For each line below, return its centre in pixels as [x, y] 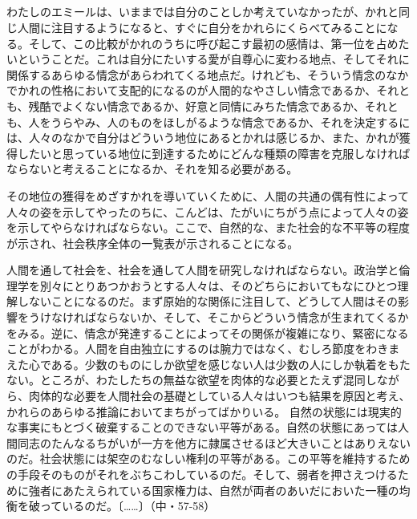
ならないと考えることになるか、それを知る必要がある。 [152, 169]
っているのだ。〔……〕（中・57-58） [128, 506]
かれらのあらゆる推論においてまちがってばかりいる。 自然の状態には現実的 [204, 411]
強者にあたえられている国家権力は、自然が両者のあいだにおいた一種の [214, 490]
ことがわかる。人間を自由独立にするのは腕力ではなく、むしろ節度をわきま [203, 349]
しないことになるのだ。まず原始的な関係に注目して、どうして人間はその [208, 301]
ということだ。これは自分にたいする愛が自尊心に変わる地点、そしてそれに [213, 59]
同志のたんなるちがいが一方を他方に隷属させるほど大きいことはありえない [214, 442]
